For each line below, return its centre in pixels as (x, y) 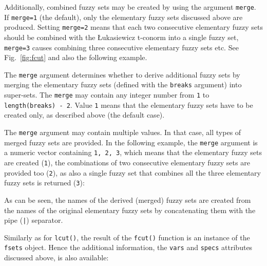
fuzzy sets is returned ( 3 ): (44, 183)
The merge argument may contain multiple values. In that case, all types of (123, 132)
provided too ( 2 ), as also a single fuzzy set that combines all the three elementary (132, 172)
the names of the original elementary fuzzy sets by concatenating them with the (130, 210)
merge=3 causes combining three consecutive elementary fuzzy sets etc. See (121, 47)
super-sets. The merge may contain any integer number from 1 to (107, 95)
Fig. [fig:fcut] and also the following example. (76, 57)
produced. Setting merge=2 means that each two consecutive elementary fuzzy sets (133, 27)
